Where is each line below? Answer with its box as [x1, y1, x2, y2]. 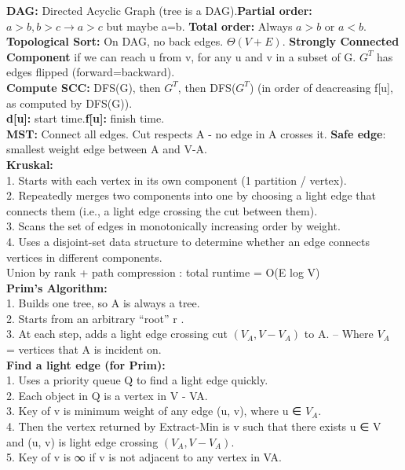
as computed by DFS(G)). [6, 94, 133, 111]
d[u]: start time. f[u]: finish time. [6, 110, 165, 127]
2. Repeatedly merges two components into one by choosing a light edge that [6, 187, 376, 204]
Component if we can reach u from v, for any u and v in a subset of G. [6, 48, 356, 64]
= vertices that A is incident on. [6, 341, 162, 358]
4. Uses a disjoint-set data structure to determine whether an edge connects [6, 233, 370, 249]
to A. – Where [304, 325, 374, 342]
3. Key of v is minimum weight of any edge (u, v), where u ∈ [6, 402, 302, 419]
